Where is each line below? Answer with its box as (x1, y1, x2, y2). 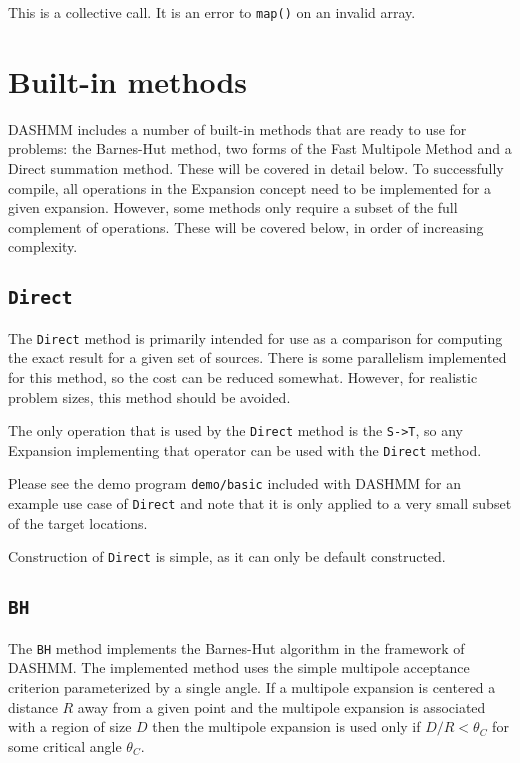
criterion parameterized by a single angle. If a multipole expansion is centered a (8, 677, 496, 698)
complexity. (8, 236, 78, 257)
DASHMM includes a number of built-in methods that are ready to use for (8, 118, 467, 139)
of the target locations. (8, 512, 148, 533)
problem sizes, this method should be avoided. (8, 386, 291, 407)
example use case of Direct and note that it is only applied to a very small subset (8, 493, 512, 514)
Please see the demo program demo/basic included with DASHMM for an (8, 473, 461, 494)
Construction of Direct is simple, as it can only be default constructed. (8, 546, 446, 567)
